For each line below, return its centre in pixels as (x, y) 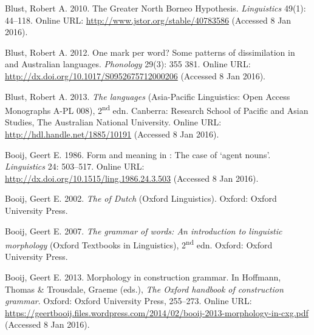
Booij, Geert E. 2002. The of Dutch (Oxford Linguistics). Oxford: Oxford (141, 198)
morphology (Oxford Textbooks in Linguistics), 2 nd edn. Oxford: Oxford (139, 244)
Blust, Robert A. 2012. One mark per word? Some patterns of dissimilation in (150, 52)
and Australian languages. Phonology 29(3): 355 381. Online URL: (128, 64)
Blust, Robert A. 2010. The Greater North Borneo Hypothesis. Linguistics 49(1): (155, 8)
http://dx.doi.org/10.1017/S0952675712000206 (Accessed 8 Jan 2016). (135, 75)
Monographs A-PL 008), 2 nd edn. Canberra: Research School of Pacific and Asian (157, 109)
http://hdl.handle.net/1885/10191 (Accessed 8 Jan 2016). (112, 134)
